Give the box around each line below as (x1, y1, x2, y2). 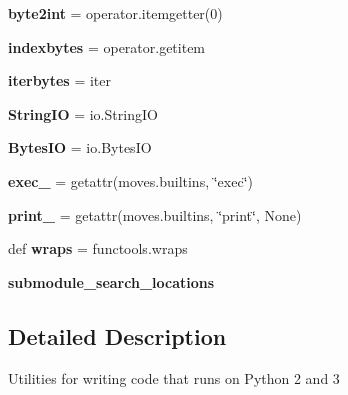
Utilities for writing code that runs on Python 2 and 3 (8, 367, 340, 388)
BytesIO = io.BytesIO (8, 137, 152, 158)
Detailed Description (8, 320, 227, 351)
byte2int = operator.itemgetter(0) (8, 3, 223, 23)
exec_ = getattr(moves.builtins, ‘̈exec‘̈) (8, 170, 253, 191)
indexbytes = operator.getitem (8, 36, 206, 57)
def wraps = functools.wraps (8, 238, 188, 259)
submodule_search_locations (8, 271, 215, 292)
